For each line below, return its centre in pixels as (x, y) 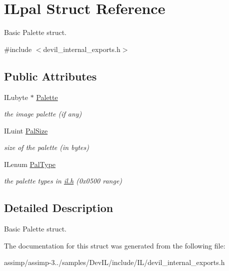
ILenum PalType (30, 164)
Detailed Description (59, 208)
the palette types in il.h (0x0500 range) (63, 181)
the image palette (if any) (43, 114)
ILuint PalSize (26, 130)
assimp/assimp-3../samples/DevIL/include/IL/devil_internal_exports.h (114, 262)
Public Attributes (50, 76)
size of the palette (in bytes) (46, 147)
